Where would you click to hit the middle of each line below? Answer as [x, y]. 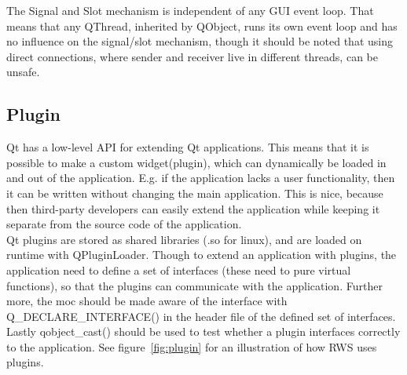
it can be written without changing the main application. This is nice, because [195, 193]
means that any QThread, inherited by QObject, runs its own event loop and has [202, 25]
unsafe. [23, 72]
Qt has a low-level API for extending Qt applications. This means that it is [188, 147]
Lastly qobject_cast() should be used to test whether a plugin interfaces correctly [203, 331]
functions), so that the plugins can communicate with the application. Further [194, 285]
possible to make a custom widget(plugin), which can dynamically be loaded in [196, 162]
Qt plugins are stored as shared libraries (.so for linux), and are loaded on [184, 239]
